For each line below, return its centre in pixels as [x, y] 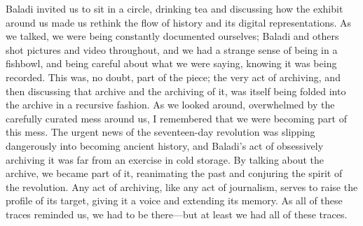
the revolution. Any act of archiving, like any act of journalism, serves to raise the [182, 186]
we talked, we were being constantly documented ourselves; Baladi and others [172, 36]
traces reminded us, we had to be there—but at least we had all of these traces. [177, 214]
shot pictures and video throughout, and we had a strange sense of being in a [172, 49]
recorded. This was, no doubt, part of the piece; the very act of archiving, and [173, 77]
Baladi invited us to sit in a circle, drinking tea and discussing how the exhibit [174, 8]
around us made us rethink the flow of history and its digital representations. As [179, 22]
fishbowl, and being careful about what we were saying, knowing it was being [171, 63]
